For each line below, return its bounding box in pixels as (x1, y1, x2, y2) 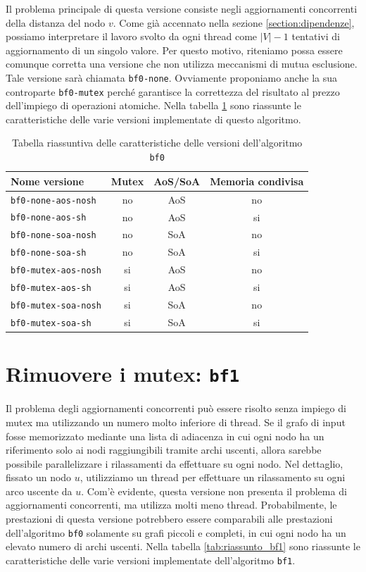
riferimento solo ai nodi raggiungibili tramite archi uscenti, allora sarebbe (6, 442, 322, 457)
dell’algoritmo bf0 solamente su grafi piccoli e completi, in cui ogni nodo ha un (6, 525, 346, 540)
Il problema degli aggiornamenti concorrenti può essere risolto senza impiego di (6, 401, 346, 416)
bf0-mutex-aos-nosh (11, 266, 101, 276)
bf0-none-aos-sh (11, 213, 87, 223)
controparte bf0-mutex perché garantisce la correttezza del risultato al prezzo (6, 84, 340, 99)
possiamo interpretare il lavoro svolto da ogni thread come (6, 29, 258, 44)
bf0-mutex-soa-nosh (11, 301, 101, 311)
